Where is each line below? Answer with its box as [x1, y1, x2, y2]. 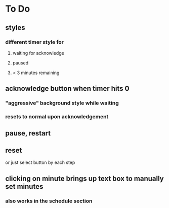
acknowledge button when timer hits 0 [5, 84, 130, 93]
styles [5, 23, 25, 32]
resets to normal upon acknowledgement [5, 113, 109, 120]
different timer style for [5, 39, 64, 46]
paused [12, 59, 29, 66]
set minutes [5, 182, 44, 191]
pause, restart [5, 129, 51, 137]
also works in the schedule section [5, 197, 93, 204]
